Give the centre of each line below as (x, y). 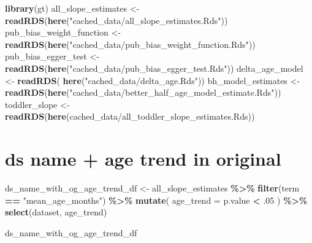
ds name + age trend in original (143, 159)
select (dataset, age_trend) (56, 212)
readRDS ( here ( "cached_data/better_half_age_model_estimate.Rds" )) (143, 92)
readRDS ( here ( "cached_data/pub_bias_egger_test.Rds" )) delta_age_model (154, 68)
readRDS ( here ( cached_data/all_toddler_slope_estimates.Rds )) (130, 116)
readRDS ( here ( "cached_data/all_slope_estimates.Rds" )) (116, 20)
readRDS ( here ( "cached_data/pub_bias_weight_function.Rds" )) (130, 44)
